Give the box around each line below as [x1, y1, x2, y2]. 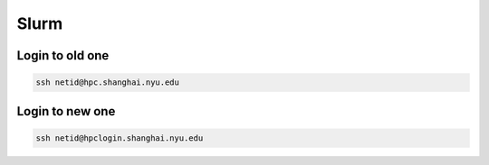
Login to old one [16, 48, 110, 63]
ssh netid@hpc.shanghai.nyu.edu [35, 78, 180, 87]
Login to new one [16, 104, 116, 119]
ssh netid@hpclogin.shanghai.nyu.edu [35, 133, 204, 143]
